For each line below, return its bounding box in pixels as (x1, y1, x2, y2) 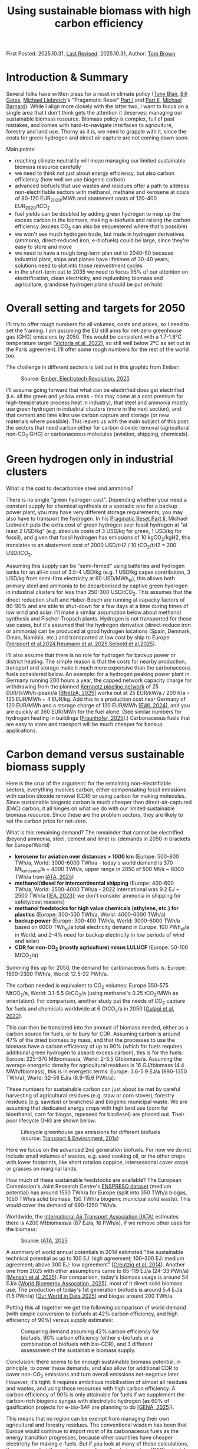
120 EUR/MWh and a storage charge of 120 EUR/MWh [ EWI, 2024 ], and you (6, 702, 190, 709)
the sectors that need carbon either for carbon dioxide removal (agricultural (6, 424, 190, 431)
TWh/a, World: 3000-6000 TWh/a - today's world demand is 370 (14, 859, 173, 866)
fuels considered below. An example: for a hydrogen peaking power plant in (6, 671, 190, 678)
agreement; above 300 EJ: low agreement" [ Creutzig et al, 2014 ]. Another (6, 1261, 186, 1268)
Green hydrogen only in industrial (6, 453, 174, 466)
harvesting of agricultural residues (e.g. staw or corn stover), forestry (6, 1092, 175, 1099)
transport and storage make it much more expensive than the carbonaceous (6, 664, 191, 671)
